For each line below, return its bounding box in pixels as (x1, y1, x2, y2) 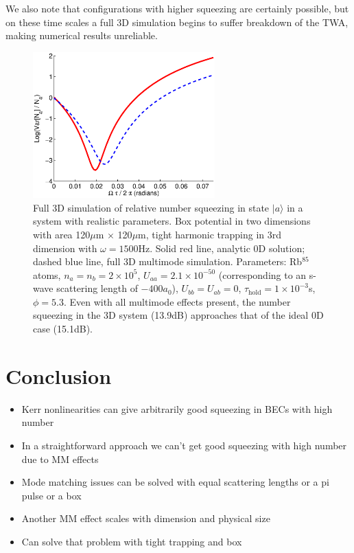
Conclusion (5, 361, 112, 390)
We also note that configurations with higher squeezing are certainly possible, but (5, 1, 349, 15)
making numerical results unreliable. (5, 28, 158, 43)
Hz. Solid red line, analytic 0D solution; (138, 240, 305, 255)
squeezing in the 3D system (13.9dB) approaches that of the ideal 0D (33, 308, 324, 322)
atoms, (33, 267, 61, 282)
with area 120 (33, 227, 91, 241)
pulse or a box (21, 488, 82, 502)
